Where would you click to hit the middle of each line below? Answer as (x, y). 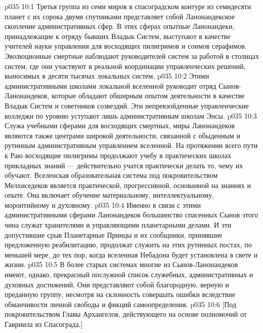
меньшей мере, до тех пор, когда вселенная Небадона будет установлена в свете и (131, 254)
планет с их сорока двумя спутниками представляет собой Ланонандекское (120, 16)
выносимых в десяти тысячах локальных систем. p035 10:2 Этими (107, 76)
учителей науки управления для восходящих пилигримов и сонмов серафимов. (126, 46)
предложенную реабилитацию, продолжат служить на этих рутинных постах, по (128, 245)
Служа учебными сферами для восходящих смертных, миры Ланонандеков (120, 125)
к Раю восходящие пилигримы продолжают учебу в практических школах (118, 155)
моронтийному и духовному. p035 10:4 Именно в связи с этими (103, 205)
